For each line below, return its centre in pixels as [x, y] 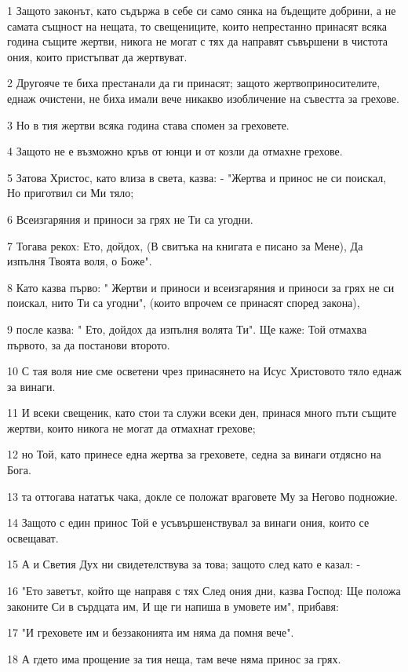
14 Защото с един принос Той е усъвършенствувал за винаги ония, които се [188, 522]
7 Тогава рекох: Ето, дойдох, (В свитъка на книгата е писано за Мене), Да [185, 245]
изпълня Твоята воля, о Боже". [80, 261]
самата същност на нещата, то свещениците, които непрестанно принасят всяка [197, 26]
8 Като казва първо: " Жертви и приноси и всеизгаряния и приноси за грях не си [201, 287]
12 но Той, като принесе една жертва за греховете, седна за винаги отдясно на [194, 454]
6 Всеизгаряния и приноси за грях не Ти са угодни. [130, 219]
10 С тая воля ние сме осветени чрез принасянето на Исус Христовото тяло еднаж [204, 371]
